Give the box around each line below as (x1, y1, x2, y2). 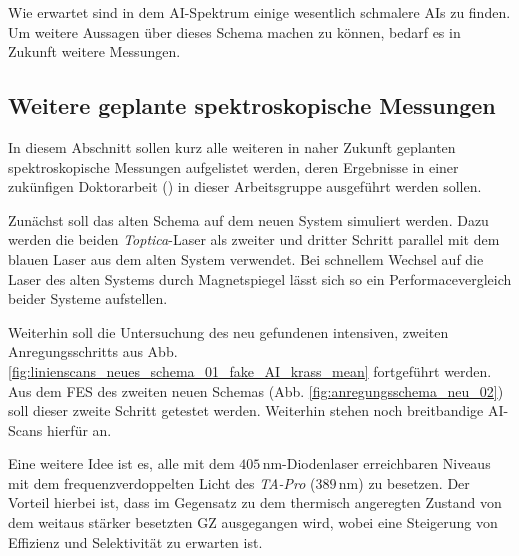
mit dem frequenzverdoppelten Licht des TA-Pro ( (8, 472, 316, 493)
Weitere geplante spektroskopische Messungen (8, 90, 496, 121)
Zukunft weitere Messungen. (8, 41, 181, 62)
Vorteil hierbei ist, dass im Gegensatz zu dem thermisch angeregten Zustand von (8, 492, 502, 513)
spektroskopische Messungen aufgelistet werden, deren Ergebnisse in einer (8, 156, 459, 177)
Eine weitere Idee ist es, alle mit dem (8, 453, 235, 474)
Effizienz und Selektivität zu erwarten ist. (8, 531, 263, 552)
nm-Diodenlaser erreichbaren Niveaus (262, 453, 491, 474)
